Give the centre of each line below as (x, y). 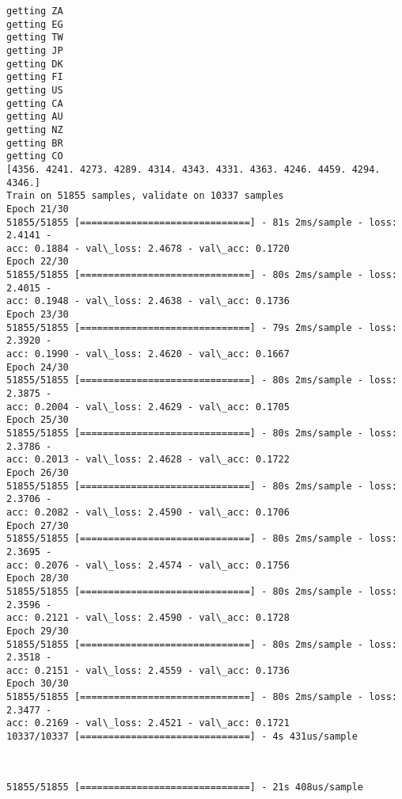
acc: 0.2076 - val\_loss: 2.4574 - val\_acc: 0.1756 (148, 565)
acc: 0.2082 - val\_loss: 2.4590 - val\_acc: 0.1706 (148, 512)
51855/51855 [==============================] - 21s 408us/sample (185, 788)
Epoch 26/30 (38, 472)
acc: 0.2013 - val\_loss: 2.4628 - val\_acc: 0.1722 (148, 460)
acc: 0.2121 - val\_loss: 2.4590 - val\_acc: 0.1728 (148, 618)
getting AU (35, 117)
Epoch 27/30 (38, 525)
